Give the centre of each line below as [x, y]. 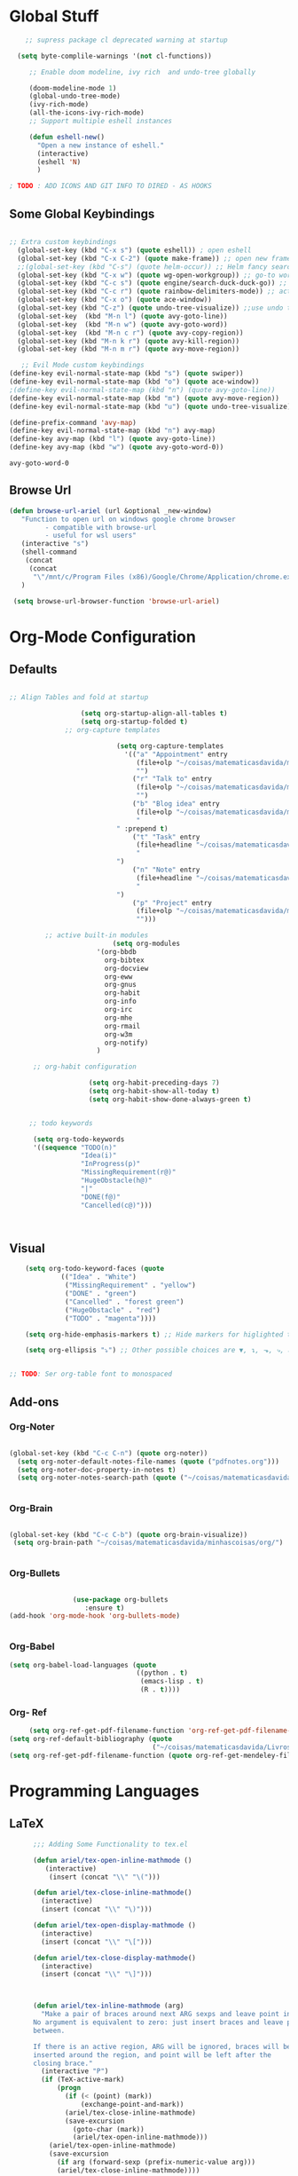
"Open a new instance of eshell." [101, 145]
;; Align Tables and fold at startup [79, 698]
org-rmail [122, 1026]
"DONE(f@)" [101, 1197]
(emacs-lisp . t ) [172, 1682]
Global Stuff [54, 16]
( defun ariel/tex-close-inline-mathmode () [112, 1893]
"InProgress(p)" [110, 1164]
